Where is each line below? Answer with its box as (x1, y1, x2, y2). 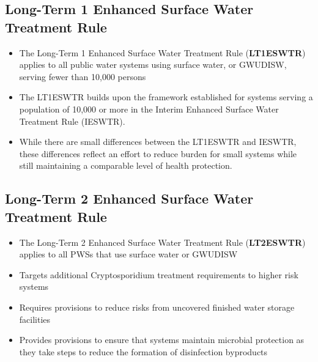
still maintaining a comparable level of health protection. (19, 159, 232, 172)
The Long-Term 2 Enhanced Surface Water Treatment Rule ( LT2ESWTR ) (19, 235, 306, 248)
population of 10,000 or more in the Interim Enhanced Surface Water (19, 102, 279, 115)
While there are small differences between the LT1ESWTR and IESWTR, (19, 135, 297, 148)
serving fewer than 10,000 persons (19, 70, 146, 83)
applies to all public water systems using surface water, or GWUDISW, (19, 58, 287, 71)
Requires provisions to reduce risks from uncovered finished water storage (19, 300, 295, 313)
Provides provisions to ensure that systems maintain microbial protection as (19, 333, 305, 346)
